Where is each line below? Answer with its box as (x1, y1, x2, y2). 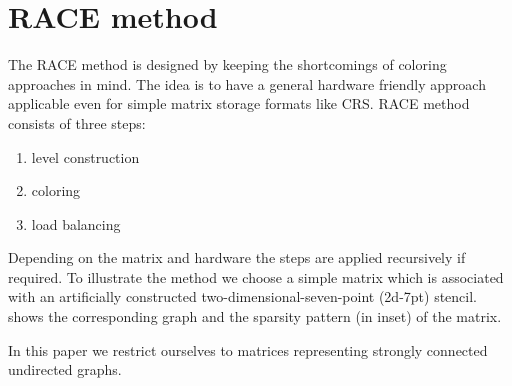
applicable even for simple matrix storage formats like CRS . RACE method (8, 93, 470, 114)
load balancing (31, 213, 121, 234)
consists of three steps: (8, 112, 146, 133)
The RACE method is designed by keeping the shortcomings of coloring (8, 54, 447, 75)
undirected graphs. (8, 359, 122, 380)
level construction (31, 146, 140, 167)
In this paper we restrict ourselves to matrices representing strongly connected (8, 339, 488, 360)
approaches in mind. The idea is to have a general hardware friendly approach (8, 73, 486, 94)
